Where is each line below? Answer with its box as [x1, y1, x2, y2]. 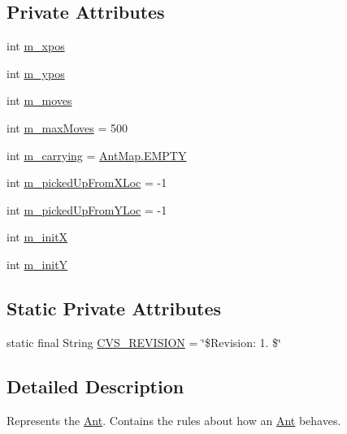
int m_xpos [7, 37, 65, 54]
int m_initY [7, 255, 68, 272]
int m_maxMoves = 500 [7, 119, 128, 136]
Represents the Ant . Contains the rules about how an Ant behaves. [7, 411, 341, 428]
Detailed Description [7, 373, 184, 398]
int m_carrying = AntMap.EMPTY [7, 146, 187, 163]
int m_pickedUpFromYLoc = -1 [7, 201, 167, 218]
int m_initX [7, 228, 68, 245]
